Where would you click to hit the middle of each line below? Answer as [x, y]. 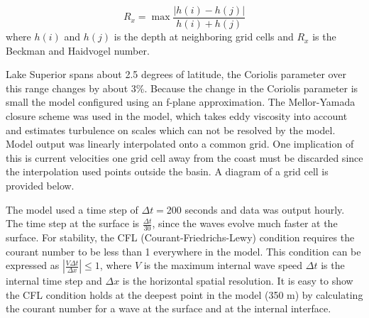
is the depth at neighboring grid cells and [204, 37]
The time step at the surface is [73, 223]
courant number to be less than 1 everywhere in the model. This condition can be [183, 251]
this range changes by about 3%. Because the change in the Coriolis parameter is [182, 88]
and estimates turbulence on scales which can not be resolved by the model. [171, 130]
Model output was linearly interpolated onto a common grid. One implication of [180, 144]
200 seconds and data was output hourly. [255, 209]
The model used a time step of [72, 209]
